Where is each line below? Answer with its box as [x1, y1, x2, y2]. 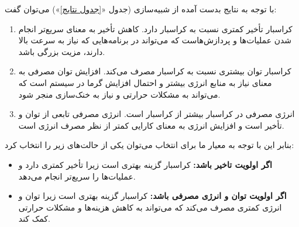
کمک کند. [18, 212, 50, 225]
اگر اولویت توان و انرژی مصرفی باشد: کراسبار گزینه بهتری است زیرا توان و [18, 190, 287, 202]
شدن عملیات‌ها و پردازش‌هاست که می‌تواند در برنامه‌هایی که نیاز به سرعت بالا [18, 34, 292, 46]
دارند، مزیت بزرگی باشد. [18, 45, 105, 57]
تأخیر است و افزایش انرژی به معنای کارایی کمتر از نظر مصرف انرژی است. [18, 119, 284, 131]
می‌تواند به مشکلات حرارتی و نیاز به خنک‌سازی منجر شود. [18, 88, 221, 100]
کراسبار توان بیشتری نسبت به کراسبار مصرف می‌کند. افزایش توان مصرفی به [18, 65, 291, 77]
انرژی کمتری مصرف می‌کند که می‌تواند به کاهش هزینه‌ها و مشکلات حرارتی [18, 201, 282, 213]
